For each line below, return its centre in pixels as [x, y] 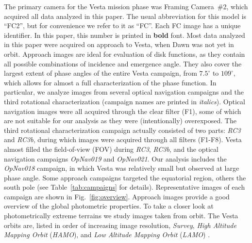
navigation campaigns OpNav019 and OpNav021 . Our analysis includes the [115, 158]
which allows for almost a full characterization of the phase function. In [110, 82]
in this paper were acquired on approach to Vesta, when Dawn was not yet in [119, 44]
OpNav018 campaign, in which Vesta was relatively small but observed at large [122, 168]
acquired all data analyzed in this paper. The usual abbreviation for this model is [125, 16]
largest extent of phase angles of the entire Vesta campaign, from [101, 73]
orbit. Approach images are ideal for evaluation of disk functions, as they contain [125, 54]
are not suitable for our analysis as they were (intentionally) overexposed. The [120, 121]
